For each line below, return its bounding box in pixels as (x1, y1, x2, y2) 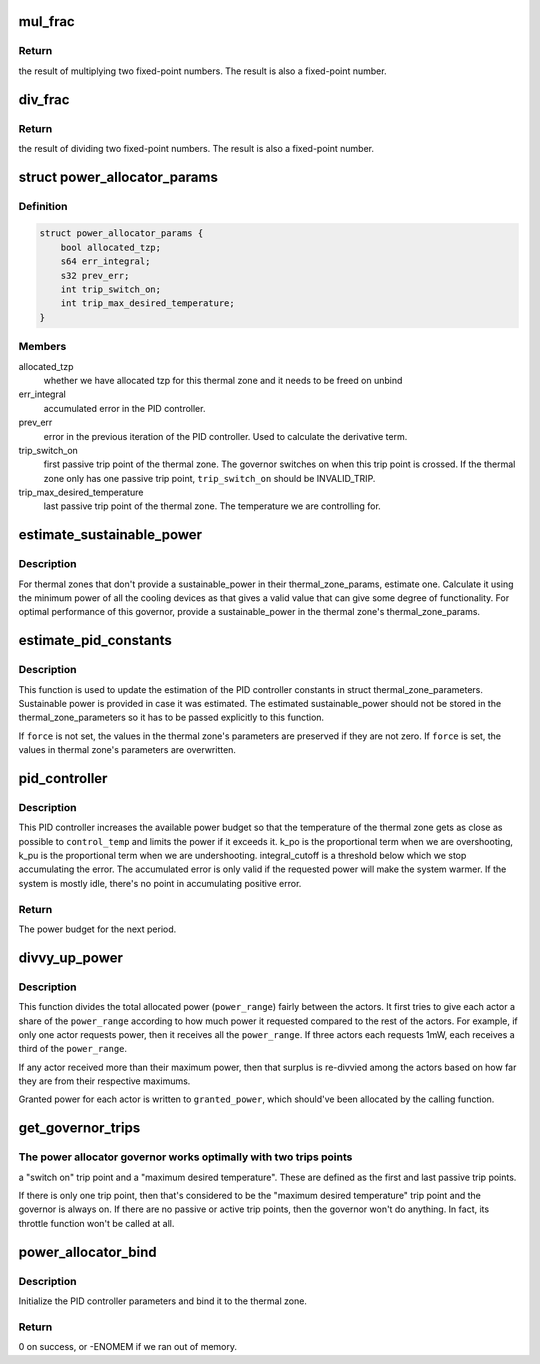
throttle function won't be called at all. (18, 1217, 175, 1229)
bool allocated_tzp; (60, 241, 162, 253)
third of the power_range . (18, 1043, 128, 1055)
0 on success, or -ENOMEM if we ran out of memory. (18, 1341, 238, 1353)
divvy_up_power (18, 949, 124, 966)
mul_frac (18, 13, 75, 30)
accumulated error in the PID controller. (43, 402, 206, 414)
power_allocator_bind (18, 1243, 157, 1260)
